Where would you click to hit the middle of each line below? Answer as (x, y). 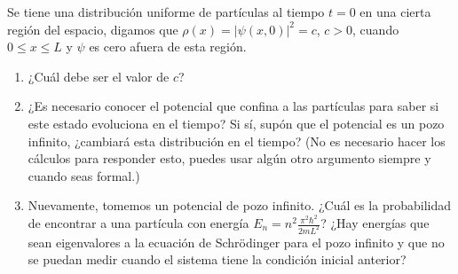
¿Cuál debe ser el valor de (99, 76)
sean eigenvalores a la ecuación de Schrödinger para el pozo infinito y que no (236, 242)
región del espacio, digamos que (93, 29)
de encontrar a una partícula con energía (138, 223)
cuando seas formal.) (84, 175)
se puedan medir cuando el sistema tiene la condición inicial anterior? (217, 259)
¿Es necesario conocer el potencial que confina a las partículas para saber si (233, 106)
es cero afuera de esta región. (168, 47)
